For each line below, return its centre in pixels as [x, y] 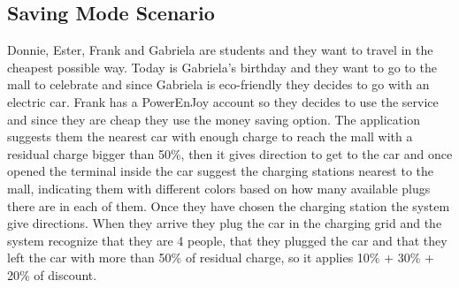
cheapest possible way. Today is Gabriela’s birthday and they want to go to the [222, 67]
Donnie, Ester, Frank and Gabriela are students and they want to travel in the [220, 50]
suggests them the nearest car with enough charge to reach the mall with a [210, 136]
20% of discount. [52, 274]
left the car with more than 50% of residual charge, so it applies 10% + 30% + [221, 258]
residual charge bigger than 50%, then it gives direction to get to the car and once [230, 153]
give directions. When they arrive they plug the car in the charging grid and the [225, 223]
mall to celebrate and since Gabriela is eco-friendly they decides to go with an [218, 84]
